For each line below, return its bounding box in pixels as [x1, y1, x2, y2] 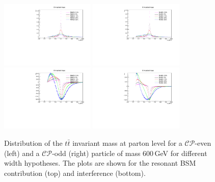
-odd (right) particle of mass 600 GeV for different [52, 147, 207, 158]
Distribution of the [4, 137, 63, 148]
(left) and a [4, 147, 40, 158]
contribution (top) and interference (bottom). [4, 167, 146, 178]
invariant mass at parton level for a [72, 137, 182, 148]
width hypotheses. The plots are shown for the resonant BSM [4, 158, 196, 168]
